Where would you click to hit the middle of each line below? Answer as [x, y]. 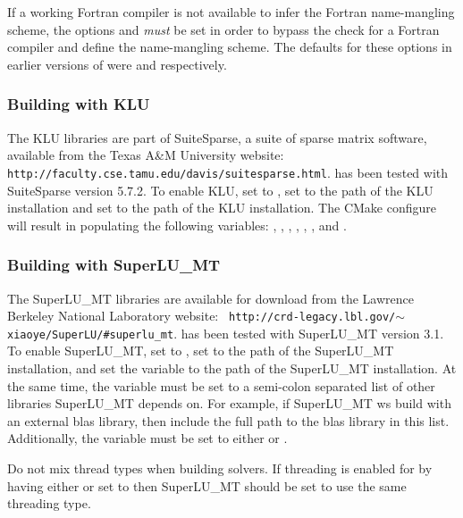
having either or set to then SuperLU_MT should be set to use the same [207, 485]
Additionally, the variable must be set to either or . [147, 438]
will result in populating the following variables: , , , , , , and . [177, 225]
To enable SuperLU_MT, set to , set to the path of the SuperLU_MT [201, 351]
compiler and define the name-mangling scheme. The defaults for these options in [230, 47]
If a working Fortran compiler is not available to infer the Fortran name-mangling [231, 12]
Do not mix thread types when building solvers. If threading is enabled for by [220, 468]
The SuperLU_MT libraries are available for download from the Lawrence [210, 298]
